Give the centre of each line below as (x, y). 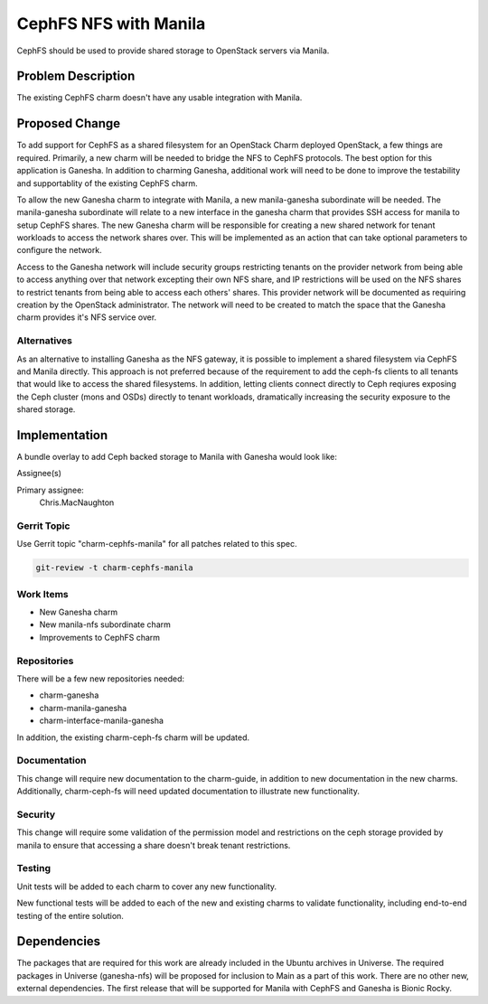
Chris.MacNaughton (77, 502)
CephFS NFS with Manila (111, 23)
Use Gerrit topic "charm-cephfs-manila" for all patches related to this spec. (157, 544)
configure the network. (60, 250)
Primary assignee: (51, 490)
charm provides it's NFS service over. (87, 317)
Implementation (62, 435)
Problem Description (76, 76)
